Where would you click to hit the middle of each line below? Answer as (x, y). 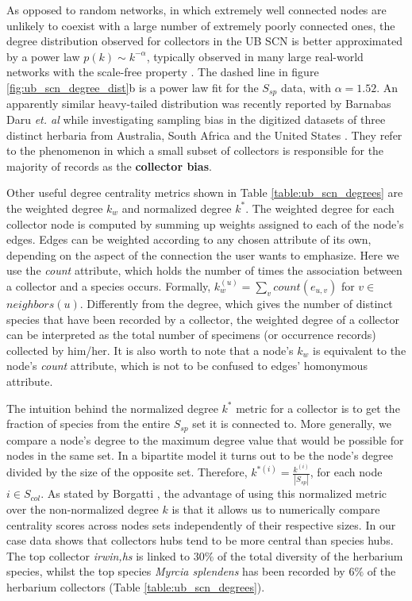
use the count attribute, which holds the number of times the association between (204, 270)
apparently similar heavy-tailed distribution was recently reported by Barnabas (199, 104)
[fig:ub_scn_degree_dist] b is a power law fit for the (133, 87)
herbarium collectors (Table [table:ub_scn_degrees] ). (136, 586)
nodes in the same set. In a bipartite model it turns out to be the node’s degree (200, 455)
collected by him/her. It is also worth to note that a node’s (150, 350)
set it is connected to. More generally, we (292, 424)
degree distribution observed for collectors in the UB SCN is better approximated (204, 41)
